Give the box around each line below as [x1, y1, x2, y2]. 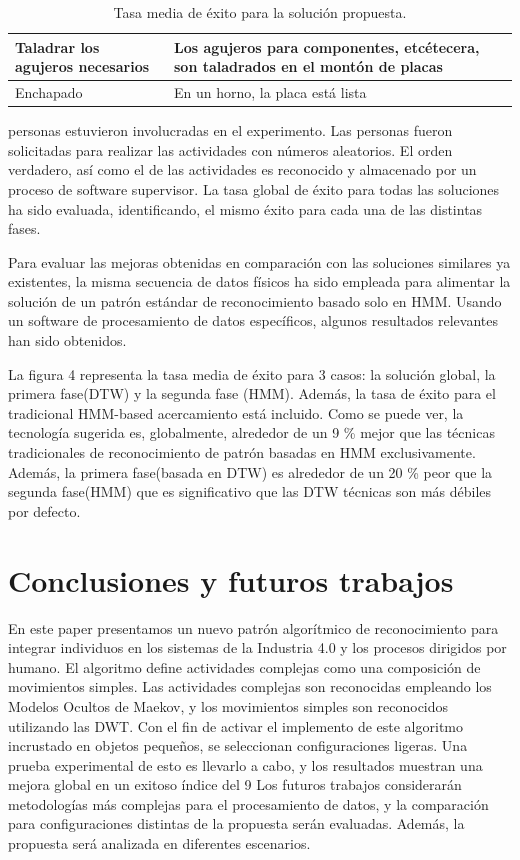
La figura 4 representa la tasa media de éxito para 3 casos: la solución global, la [8, 363, 496, 384]
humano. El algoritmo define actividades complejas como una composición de [8, 656, 481, 677]
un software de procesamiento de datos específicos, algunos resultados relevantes [8, 310, 499, 331]
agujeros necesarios [15, 56, 150, 77]
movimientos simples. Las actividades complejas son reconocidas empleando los [8, 676, 492, 697]
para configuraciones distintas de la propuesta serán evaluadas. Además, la [8, 813, 465, 834]
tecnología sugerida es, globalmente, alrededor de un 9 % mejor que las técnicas [8, 422, 495, 443]
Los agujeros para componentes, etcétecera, [174, 36, 480, 57]
